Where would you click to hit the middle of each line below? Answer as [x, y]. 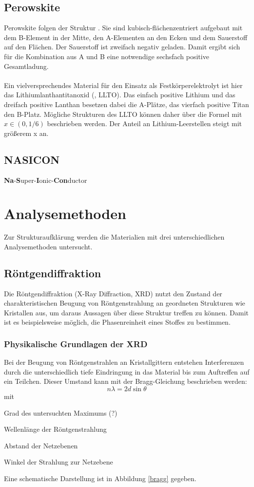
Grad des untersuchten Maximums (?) [61, 412]
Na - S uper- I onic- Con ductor [46, 180]
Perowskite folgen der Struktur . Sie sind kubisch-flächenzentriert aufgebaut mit [123, 28]
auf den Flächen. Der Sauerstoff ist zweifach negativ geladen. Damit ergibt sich [122, 47]
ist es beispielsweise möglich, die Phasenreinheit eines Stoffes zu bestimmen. [117, 322]
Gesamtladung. [26, 66]
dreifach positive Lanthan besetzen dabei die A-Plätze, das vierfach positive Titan [127, 104]
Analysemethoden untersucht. [48, 246]
